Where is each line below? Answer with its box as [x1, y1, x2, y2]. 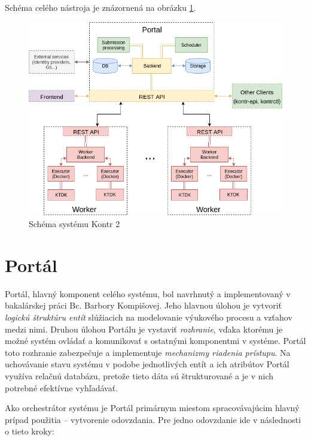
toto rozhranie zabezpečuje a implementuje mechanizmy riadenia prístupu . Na [5, 346, 291, 358]
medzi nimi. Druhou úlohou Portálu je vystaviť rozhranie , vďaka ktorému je [5, 322, 283, 335]
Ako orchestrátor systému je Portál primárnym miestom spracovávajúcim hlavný [5, 401, 300, 414]
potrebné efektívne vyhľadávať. [5, 381, 118, 394]
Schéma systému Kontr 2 [29, 218, 120, 230]
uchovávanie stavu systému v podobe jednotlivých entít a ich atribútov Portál [5, 358, 289, 370]
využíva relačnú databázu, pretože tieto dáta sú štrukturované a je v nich [5, 369, 274, 382]
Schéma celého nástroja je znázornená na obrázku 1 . [5, 1, 196, 13]
